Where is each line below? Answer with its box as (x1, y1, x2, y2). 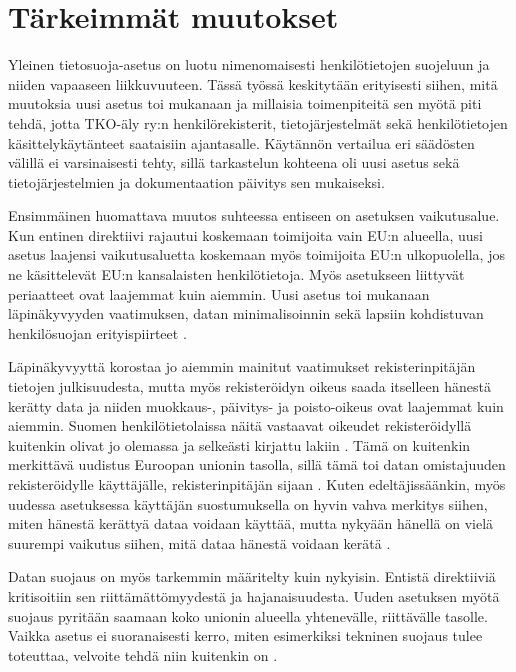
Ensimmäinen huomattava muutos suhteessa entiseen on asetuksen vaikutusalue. (8, 205, 500, 226)
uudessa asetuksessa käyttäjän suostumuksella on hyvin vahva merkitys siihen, (8, 493, 488, 514)
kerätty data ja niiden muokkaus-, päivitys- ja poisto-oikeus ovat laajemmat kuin (8, 395, 504, 416)
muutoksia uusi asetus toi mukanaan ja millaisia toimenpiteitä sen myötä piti (8, 93, 482, 114)
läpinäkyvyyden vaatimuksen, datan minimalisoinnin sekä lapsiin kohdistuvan (8, 303, 484, 324)
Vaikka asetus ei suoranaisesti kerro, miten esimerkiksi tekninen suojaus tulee (8, 625, 483, 646)
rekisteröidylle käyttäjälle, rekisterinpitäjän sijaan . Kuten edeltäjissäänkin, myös (8, 474, 506, 494)
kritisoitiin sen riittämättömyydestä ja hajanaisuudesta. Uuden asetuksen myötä (8, 585, 500, 606)
